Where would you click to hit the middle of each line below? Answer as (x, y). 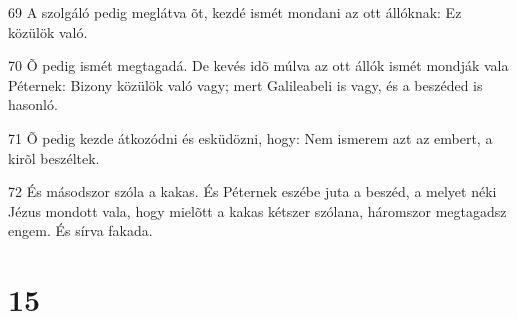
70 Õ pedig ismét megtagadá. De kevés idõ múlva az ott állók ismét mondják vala (258, 65)
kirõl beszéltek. (54, 157)
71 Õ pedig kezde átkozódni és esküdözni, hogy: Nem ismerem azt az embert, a (250, 137)
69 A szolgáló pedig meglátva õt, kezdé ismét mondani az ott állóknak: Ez (235, 12)
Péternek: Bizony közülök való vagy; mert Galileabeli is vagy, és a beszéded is (245, 84)
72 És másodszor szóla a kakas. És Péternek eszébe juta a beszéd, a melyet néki (252, 191)
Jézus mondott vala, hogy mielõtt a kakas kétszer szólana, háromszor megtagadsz (257, 210)
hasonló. (33, 104)
